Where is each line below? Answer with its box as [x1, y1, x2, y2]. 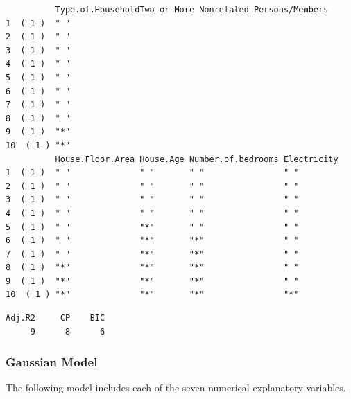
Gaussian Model [6, 353, 98, 371]
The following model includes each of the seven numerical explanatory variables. [6, 380, 346, 395]
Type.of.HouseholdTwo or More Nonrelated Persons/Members [55, 5, 329, 15]
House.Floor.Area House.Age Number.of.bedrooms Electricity [55, 154, 339, 164]
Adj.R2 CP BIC [6, 313, 105, 323]
